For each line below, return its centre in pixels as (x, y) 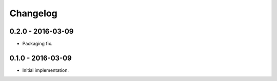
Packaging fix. (37, 44)
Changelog (33, 13)
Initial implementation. (46, 70)
